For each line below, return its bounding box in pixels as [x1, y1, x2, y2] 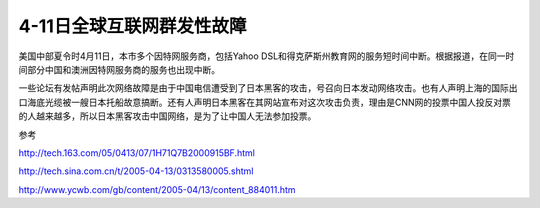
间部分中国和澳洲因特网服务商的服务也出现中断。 [18, 63, 220, 75]
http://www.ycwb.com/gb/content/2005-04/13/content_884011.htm [18, 183, 296, 195]
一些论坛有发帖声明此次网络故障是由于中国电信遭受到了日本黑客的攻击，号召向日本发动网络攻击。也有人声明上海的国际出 [18, 82, 518, 94]
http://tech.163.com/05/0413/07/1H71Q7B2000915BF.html [18, 146, 255, 159]
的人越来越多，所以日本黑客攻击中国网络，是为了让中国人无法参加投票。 [18, 110, 317, 122]
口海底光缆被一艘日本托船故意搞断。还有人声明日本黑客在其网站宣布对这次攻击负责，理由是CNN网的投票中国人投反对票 [18, 96, 512, 108]
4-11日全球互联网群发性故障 [18, 15, 247, 37]
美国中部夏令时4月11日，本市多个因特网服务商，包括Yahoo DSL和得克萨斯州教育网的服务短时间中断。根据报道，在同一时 [18, 50, 515, 62]
